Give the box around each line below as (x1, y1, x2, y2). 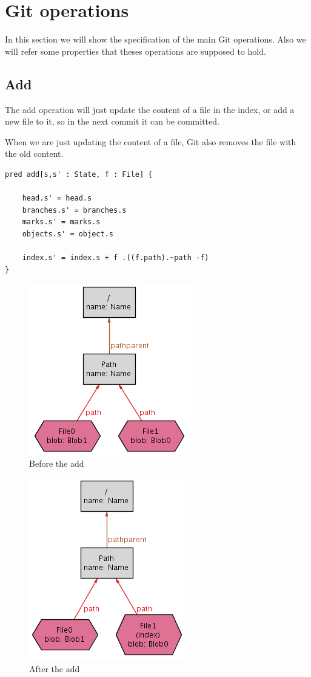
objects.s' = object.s (22, 229, 113, 238)
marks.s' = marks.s (22, 218, 101, 227)
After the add (29, 662, 80, 675)
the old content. (5, 147, 64, 160)
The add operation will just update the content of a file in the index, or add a (5, 103, 295, 115)
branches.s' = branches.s (22, 205, 127, 215)
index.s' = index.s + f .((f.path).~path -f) (22, 253, 209, 263)
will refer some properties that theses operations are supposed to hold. (5, 44, 266, 57)
